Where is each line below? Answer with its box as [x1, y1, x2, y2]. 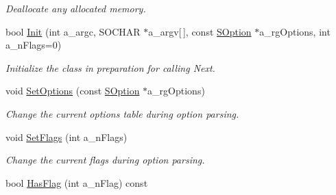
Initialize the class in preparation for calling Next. [5, 60, 215, 75]
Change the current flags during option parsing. [5, 153, 205, 167]
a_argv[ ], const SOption [148, 24, 252, 38]
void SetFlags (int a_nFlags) [5, 129, 128, 144]
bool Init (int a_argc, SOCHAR [5, 24, 141, 38]
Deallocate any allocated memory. [5, 1, 146, 15]
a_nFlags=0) [5, 38, 62, 52]
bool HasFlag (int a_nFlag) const [5, 175, 148, 190]
